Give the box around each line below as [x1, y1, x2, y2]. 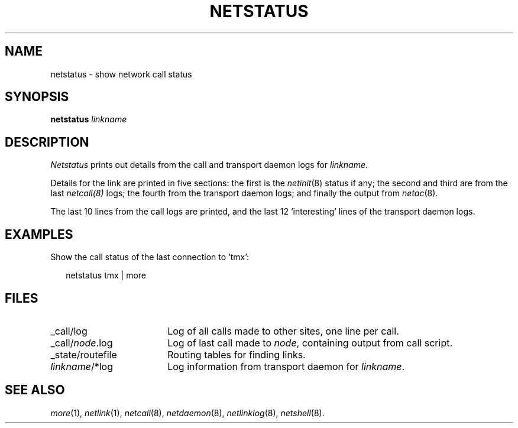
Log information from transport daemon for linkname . [167, 360, 405, 372]
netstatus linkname [50, 114, 127, 125]
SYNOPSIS [5, 89, 69, 105]
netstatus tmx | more [66, 270, 147, 281]
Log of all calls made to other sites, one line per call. [167, 325, 399, 337]
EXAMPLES [5, 226, 73, 242]
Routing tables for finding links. [167, 348, 306, 361]
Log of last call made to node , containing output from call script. [167, 336, 453, 349]
